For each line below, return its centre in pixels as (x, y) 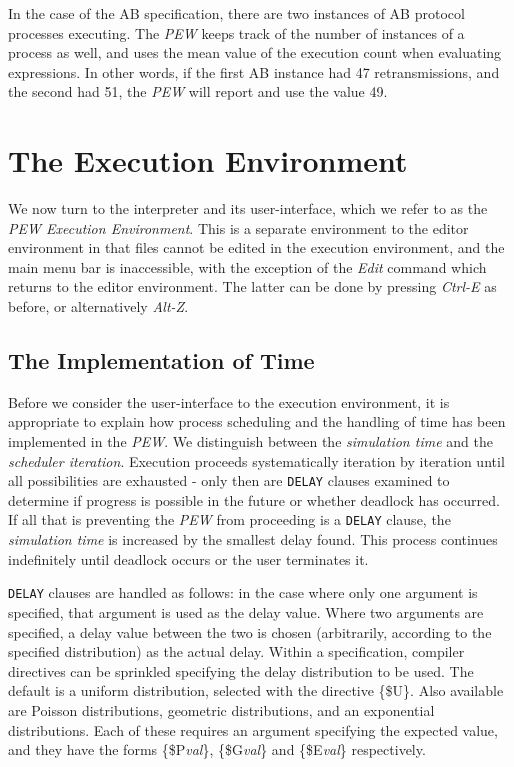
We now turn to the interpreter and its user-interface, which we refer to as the (248, 208)
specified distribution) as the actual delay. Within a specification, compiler (236, 651)
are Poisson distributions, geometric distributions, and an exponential (221, 709)
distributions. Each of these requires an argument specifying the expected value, (253, 729)
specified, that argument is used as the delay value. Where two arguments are (246, 611)
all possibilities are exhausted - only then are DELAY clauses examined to (229, 480)
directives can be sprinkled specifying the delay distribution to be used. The (241, 670)
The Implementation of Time (161, 360)
